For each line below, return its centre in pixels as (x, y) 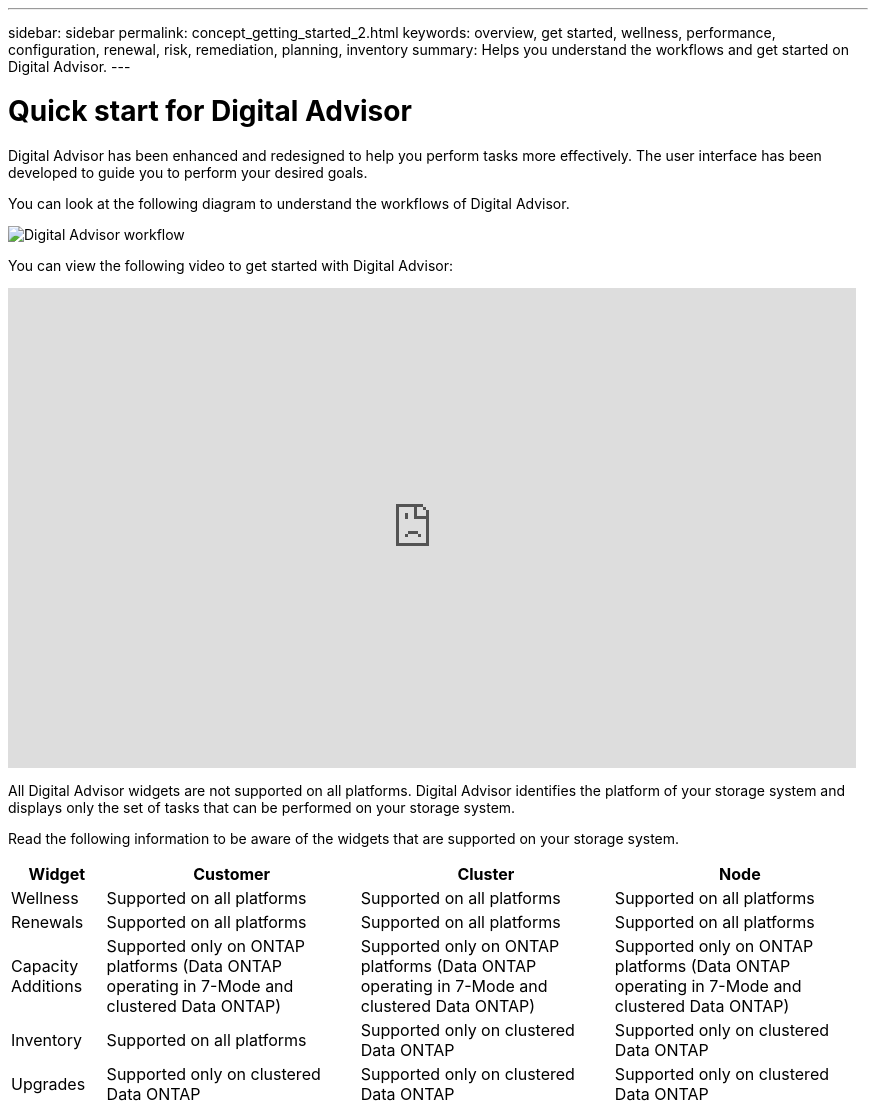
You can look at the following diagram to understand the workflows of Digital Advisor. (289, 203)
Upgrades (48, 1083)
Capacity (45, 965)
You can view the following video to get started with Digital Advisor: (230, 265)
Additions (47, 985)
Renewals (47, 921)
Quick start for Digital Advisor (210, 110)
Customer (232, 873)
